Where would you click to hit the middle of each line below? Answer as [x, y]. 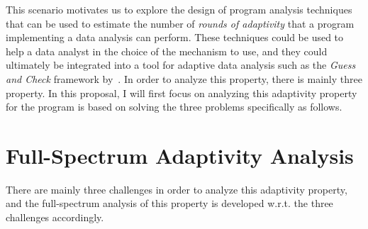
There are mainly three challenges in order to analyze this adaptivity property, [177, 189]
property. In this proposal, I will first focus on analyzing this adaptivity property [182, 93]
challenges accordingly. [55, 217]
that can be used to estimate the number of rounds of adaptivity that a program [180, 23]
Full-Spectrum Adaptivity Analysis [180, 155]
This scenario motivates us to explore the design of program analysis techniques [179, 9]
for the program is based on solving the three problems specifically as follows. [174, 107]
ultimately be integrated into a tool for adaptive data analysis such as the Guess [181, 65]
